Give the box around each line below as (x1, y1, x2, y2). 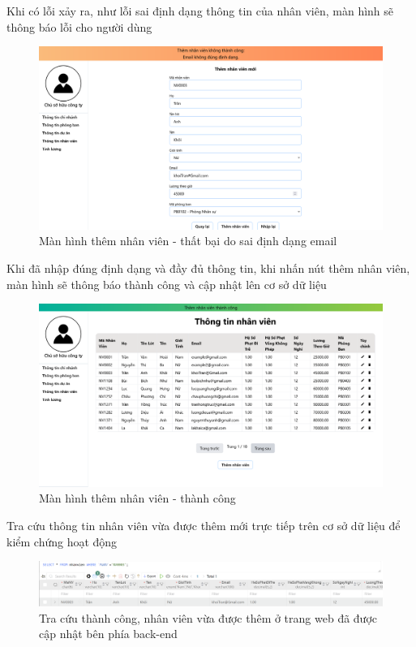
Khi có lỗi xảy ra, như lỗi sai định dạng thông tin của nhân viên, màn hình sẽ (6, 2, 394, 19)
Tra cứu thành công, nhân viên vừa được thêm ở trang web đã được (39, 609, 378, 626)
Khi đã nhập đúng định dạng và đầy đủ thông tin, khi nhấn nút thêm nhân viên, (6, 260, 410, 277)
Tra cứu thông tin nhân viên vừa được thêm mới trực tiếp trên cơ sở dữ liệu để (6, 517, 401, 534)
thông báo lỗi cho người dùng (6, 18, 152, 35)
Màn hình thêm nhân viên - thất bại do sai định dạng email (39, 232, 337, 249)
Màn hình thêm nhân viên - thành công (39, 490, 236, 507)
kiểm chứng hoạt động (6, 533, 118, 550)
